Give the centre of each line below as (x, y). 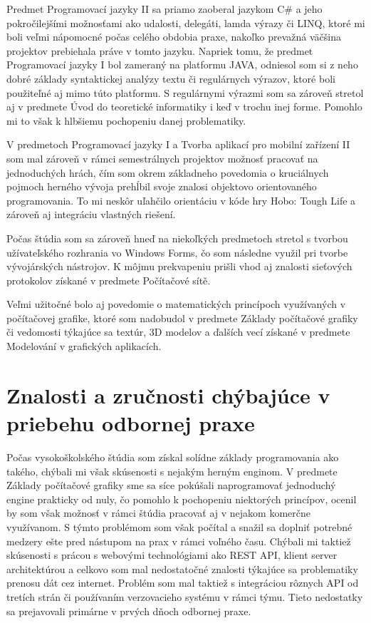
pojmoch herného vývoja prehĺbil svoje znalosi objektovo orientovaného (162, 186)
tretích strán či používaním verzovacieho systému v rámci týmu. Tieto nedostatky (185, 596)
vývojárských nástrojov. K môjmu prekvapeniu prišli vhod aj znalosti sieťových (179, 266)
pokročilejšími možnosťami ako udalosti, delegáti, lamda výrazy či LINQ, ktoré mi (186, 22)
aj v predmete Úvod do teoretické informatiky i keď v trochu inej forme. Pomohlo (184, 107)
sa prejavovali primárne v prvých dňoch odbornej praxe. (129, 611)
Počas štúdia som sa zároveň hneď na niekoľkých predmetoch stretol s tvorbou (177, 238)
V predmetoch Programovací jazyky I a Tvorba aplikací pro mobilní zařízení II (178, 144)
